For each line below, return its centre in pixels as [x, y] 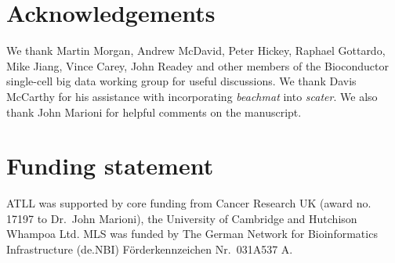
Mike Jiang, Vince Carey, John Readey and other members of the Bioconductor [197, 65]
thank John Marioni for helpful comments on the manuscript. [154, 112]
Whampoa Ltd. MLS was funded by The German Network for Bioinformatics [192, 234]
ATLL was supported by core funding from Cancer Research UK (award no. [189, 203]
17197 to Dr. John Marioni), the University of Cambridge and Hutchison [182, 218]
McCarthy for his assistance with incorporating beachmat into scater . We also [192, 96]
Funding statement [110, 166]
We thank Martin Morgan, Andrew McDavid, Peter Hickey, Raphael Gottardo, [196, 50]
